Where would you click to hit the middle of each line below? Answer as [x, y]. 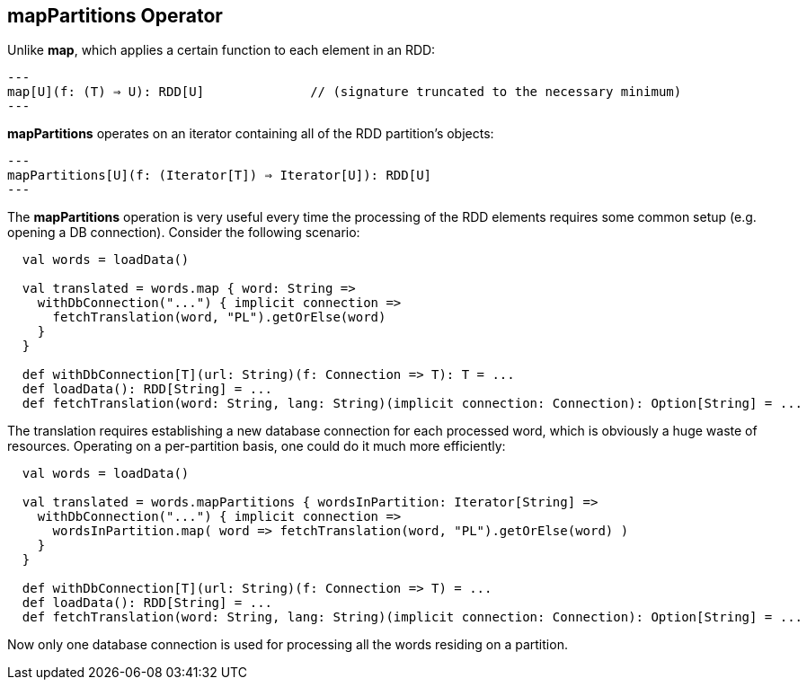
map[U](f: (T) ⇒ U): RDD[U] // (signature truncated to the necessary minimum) [345, 92]
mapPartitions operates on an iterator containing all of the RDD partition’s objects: [251, 134]
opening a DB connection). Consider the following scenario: [184, 233]
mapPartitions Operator [115, 16]
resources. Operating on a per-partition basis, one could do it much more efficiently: [257, 446]
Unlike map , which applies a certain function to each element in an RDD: [222, 50]
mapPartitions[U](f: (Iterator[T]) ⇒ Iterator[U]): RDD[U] [220, 176]
